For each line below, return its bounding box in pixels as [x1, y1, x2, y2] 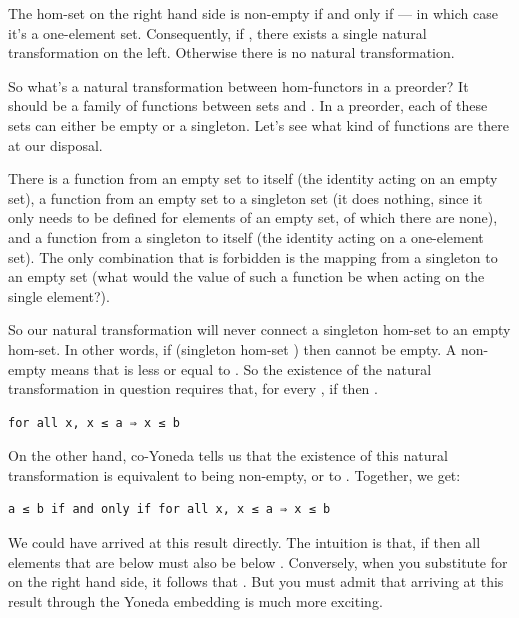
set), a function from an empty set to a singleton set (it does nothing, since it [8, 187, 483, 208]
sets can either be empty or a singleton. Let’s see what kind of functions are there [8, 114, 509, 135]
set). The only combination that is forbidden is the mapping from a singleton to [8, 246, 498, 267]
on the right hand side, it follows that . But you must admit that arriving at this [8, 571, 504, 592]
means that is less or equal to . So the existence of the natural [50, 358, 432, 379]
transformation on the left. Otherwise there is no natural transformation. [8, 42, 455, 63]
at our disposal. [8, 134, 103, 155]
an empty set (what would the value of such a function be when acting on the [8, 266, 485, 287]
